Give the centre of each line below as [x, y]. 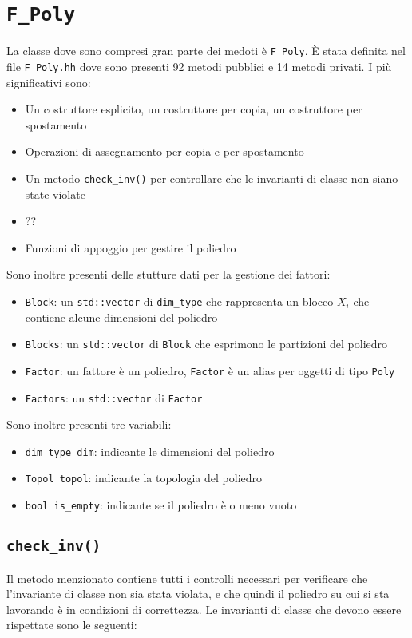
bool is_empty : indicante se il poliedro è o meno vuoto [161, 505]
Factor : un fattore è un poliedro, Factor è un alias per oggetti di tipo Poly [210, 370]
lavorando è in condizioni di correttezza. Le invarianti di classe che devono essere [204, 609]
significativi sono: [49, 82]
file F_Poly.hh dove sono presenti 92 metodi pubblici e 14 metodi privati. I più [199, 66]
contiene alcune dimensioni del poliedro [121, 317]
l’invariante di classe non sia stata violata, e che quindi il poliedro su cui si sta [198, 594]
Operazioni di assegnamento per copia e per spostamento [164, 151]
